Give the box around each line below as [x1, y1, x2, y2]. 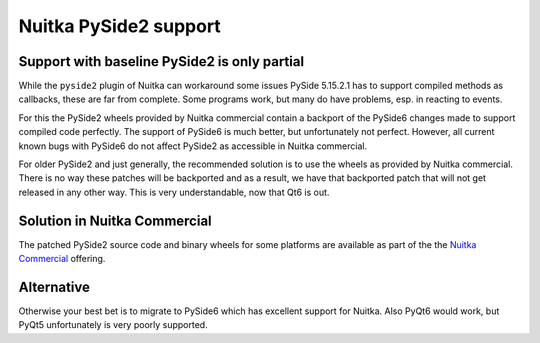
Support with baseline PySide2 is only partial [18, 53, 305, 70]
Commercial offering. [18, 253, 106, 265]
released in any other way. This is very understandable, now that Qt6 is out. [18, 186, 330, 198]
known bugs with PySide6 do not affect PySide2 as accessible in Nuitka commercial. [18, 140, 368, 152]
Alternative [18, 278, 90, 295]
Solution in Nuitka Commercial [18, 212, 212, 229]
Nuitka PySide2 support [18, 15, 222, 37]
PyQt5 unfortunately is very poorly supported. [18, 319, 209, 331]
